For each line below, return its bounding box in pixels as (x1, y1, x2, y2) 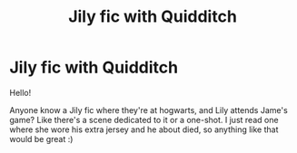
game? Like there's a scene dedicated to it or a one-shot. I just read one (9, 114, 279, 125)
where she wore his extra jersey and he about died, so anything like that (9, 124, 279, 135)
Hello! (9, 87, 32, 98)
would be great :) (9, 133, 74, 144)
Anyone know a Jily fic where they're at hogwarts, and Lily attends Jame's (9, 104, 288, 115)
